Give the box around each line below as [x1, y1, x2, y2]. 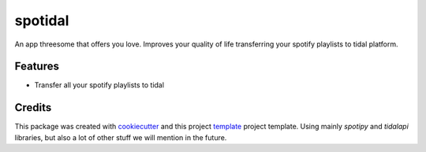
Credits [14, 101, 52, 114]
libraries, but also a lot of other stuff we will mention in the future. [14, 132, 227, 142]
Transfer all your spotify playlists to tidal [34, 80, 165, 90]
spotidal [14, 12, 69, 29]
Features [14, 60, 59, 73]
